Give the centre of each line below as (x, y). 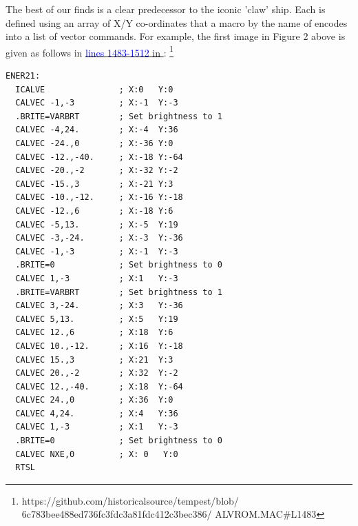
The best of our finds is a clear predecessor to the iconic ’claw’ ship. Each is (166, 9)
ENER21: (23, 76)
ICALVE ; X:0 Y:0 (94, 89)
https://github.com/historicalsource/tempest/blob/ (130, 500)
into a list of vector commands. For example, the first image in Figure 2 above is (176, 36)
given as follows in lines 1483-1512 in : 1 (90, 51)
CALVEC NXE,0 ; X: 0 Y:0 (97, 454)
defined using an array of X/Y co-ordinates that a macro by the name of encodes (177, 22)
